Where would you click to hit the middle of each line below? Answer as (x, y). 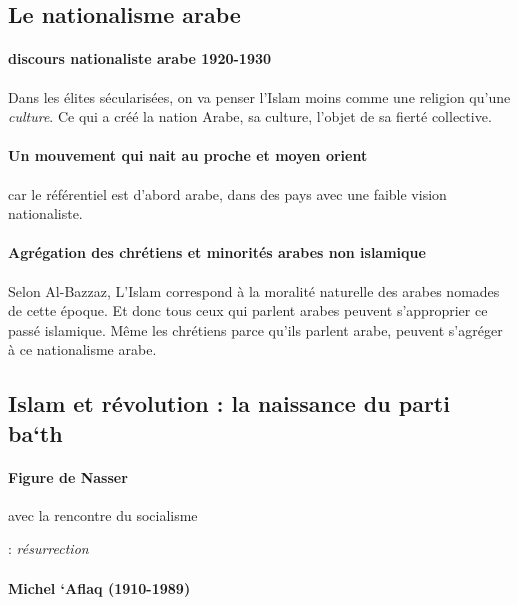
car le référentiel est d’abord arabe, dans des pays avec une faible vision (227, 193)
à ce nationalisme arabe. (82, 349)
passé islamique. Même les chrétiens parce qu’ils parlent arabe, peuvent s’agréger (255, 329)
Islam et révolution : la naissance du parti (229, 403)
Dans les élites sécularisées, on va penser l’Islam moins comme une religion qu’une (259, 96)
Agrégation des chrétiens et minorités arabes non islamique (217, 252)
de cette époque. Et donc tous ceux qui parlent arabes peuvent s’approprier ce (248, 310)
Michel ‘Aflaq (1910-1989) (99, 587)
